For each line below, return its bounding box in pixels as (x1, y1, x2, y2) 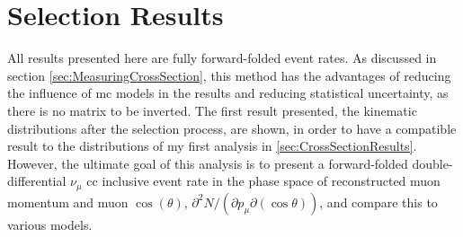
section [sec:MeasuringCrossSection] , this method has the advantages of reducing (7, 66, 451, 84)
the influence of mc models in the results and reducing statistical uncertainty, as (7, 83, 449, 102)
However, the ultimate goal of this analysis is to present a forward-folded (7, 154, 408, 172)
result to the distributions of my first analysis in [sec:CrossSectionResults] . (7, 136, 417, 155)
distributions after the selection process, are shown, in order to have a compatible (7, 118, 457, 137)
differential (7, 171, 67, 190)
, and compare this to (319, 192, 438, 211)
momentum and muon (7, 192, 129, 211)
